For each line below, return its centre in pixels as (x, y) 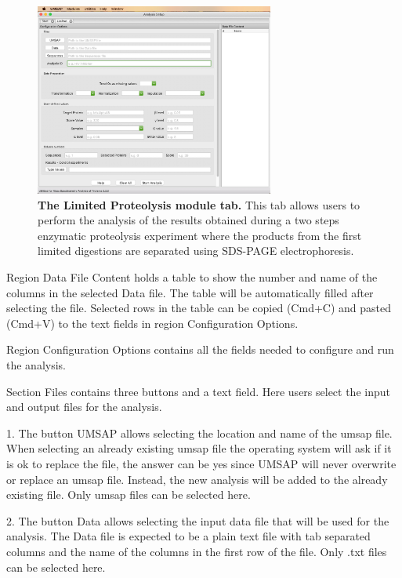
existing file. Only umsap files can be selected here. (129, 494)
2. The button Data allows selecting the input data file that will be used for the (198, 520)
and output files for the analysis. (84, 407)
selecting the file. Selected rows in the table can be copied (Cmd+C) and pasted (199, 308)
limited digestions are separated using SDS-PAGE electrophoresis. (196, 251)
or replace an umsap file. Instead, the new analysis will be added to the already (197, 479)
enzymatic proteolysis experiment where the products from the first (200, 235)
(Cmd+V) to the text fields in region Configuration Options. (152, 323)
